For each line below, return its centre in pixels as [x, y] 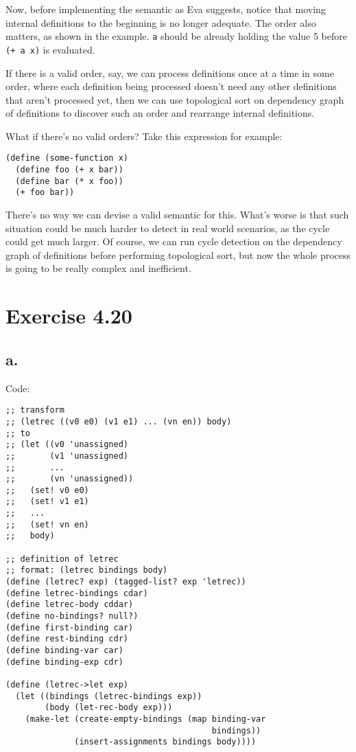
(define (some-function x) [67, 158]
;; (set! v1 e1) [47, 502]
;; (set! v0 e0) [47, 490]
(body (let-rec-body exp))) [109, 708]
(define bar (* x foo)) [69, 181]
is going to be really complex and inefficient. [98, 268]
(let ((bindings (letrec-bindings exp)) [109, 696]
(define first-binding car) [70, 627]
